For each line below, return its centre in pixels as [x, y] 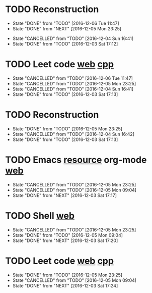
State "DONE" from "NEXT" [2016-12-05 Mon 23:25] [67, 28]
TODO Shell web [40, 215]
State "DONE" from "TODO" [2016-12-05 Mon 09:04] [68, 235]
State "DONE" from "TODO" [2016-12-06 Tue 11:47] [66, 23]
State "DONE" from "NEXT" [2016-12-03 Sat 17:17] [65, 195]
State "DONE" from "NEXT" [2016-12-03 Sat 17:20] [65, 240]
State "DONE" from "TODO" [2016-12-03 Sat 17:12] [65, 43]
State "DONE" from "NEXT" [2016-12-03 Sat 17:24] [65, 285]
